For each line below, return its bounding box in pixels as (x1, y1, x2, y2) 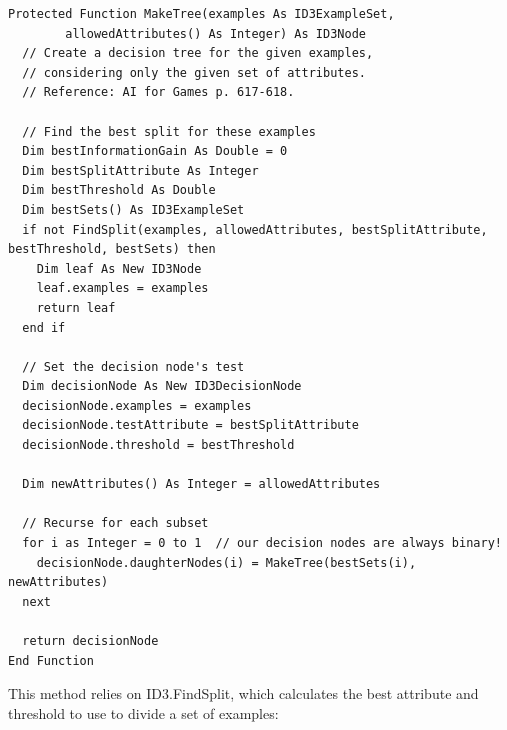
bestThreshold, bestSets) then (8, 242, 216, 257)
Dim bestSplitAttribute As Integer (22, 163, 259, 178)
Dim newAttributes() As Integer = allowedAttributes (22, 477, 381, 492)
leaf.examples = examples (36, 281, 209, 296)
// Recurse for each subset (22, 516, 209, 531)
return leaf (36, 300, 116, 315)
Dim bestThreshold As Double (22, 183, 216, 198)
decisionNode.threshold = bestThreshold (22, 438, 295, 453)
